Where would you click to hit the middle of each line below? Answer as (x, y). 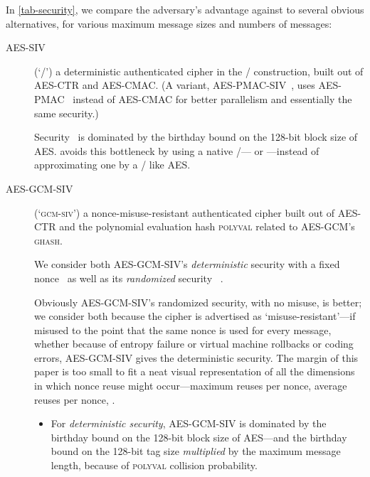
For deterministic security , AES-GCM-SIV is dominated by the (189, 423)
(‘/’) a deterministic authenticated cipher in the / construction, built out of (199, 71)
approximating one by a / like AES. (112, 165)
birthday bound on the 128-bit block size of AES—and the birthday (199, 437)
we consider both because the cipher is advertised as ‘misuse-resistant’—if (195, 316)
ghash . (48, 240)
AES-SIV (26, 47)
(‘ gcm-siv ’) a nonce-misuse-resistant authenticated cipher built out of (185, 212)
